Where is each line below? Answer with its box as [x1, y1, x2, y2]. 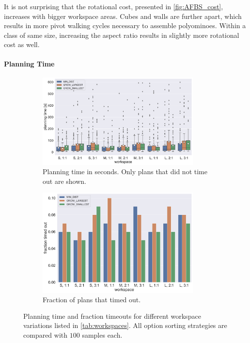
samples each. [82, 330, 123, 340]
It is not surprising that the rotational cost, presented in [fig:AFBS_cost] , [4, 1, 223, 11]
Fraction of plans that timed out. [43, 294, 141, 305]
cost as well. [4, 39, 40, 49]
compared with [23, 330, 68, 340]
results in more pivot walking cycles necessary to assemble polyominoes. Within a [4, 20, 246, 31]
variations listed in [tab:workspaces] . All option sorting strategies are [23, 320, 227, 330]
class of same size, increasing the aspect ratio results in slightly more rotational [4, 30, 239, 40]
